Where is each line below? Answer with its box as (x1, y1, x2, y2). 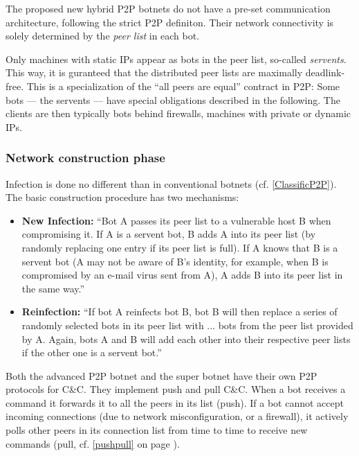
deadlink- (305, 65, 345, 80)
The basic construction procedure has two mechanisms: (6, 190, 239, 204)
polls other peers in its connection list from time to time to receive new (6, 423, 308, 437)
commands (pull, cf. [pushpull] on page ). (6, 436, 180, 450)
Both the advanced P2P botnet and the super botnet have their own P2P (6, 368, 317, 383)
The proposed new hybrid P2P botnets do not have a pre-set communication (6, 1, 331, 15)
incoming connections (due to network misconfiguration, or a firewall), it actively (6, 409, 349, 423)
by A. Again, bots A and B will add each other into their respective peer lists (21, 331, 351, 346)
